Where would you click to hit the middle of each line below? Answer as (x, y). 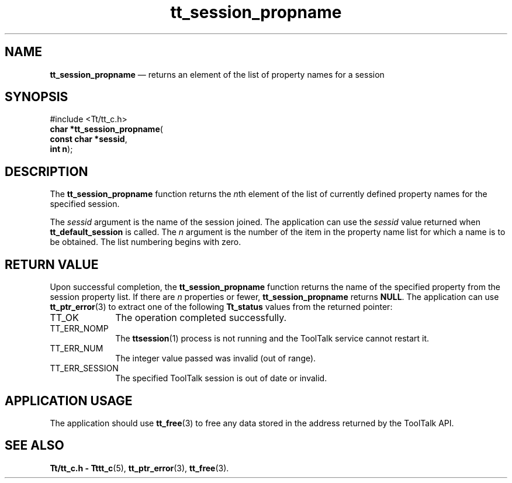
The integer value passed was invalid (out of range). (216, 358)
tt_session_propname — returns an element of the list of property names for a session (217, 74)
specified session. (85, 204)
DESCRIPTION (46, 171)
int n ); (61, 149)
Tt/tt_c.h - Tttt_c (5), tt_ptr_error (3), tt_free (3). (139, 468)
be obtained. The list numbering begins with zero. (146, 242)
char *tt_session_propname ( (106, 129)
